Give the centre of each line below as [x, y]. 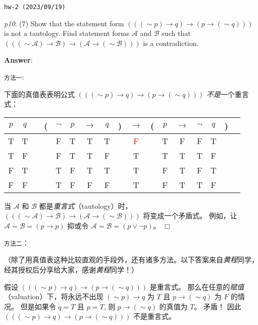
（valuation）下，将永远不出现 [54, 296]
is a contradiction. [171, 43]
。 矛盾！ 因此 [218, 306]
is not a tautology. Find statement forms [67, 33]
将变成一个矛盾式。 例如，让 [190, 216]
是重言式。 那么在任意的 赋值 [197, 286]
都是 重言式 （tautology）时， [86, 205]
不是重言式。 [154, 316]
